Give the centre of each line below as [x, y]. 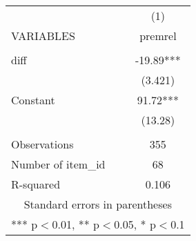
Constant [33, 100]
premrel [158, 36]
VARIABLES [43, 36]
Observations [42, 144]
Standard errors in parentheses [98, 204]
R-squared [36, 184]
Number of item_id [58, 164]
